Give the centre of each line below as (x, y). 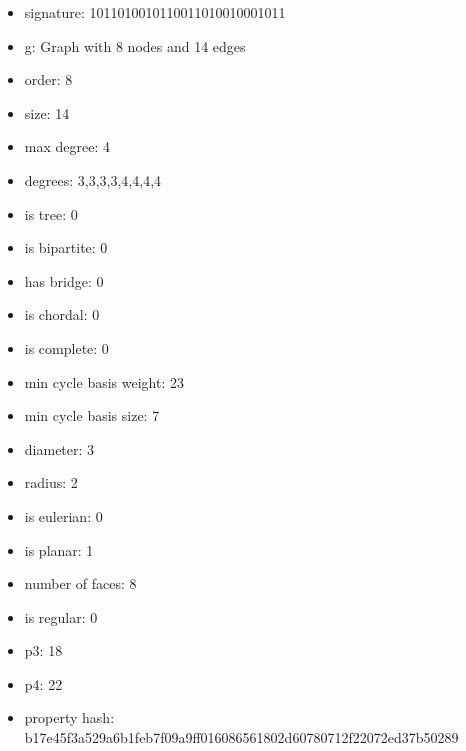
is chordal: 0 (62, 314)
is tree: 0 (51, 213)
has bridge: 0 (64, 280)
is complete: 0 (66, 347)
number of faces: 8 (80, 583)
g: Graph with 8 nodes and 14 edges (135, 45)
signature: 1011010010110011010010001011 (155, 12)
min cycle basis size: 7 (92, 415)
